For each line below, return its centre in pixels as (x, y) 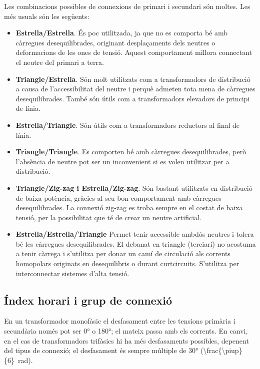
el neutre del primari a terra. (60, 62)
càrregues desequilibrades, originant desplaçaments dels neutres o (115, 42)
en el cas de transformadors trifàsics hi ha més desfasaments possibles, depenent (126, 340)
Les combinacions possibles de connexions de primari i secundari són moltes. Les (127, 6)
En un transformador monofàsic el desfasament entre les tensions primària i (120, 321)
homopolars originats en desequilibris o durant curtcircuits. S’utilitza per (127, 263)
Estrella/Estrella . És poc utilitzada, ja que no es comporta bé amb (122, 33)
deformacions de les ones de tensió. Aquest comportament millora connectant (134, 52)
